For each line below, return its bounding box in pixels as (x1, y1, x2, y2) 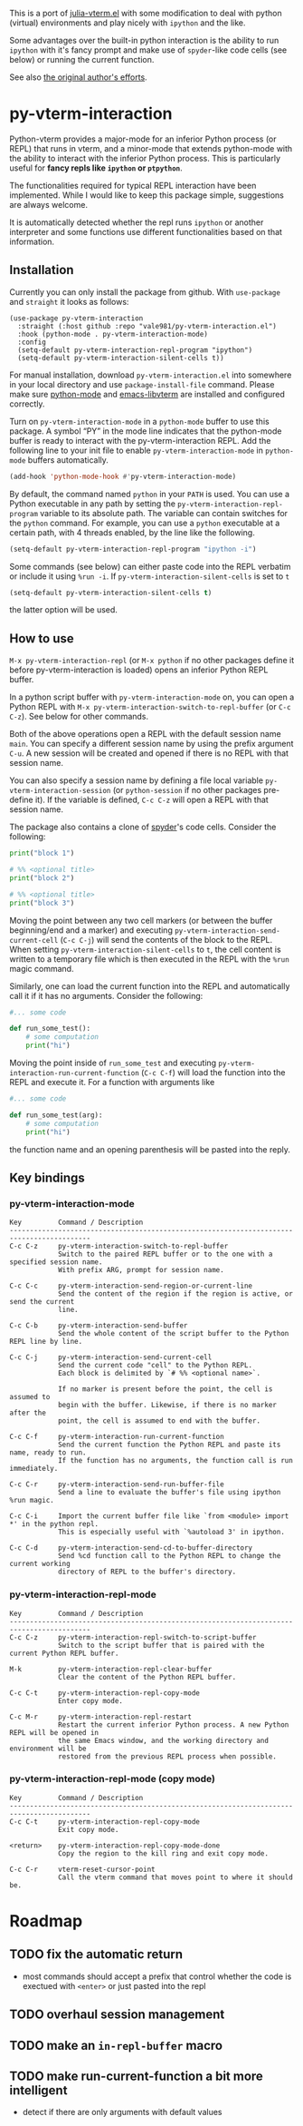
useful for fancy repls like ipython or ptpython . (9, 162, 183, 173)
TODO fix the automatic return (9, 1946, 184, 1963)
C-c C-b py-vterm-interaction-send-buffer (9, 1321, 188, 1330)
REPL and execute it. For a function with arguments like (9, 1077, 215, 1088)
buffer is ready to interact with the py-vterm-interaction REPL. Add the (9, 435, 271, 446)
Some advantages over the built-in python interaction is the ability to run (9, 35, 279, 45)
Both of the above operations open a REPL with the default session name (9, 729, 282, 740)
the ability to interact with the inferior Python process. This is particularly (9, 152, 281, 163)
